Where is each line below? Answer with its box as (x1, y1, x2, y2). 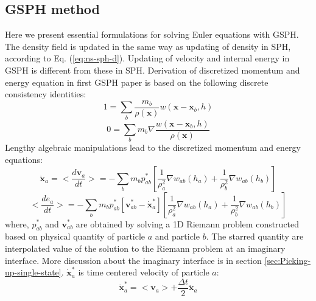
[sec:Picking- (264, 254, 311, 266)
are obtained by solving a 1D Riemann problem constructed (75, 217, 300, 230)
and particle (155, 230, 200, 243)
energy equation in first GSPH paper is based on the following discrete (5, 75, 269, 88)
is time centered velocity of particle (78, 266, 209, 279)
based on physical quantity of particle (5, 230, 146, 243)
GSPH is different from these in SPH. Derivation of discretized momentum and (5, 63, 300, 76)
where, (5, 217, 29, 230)
